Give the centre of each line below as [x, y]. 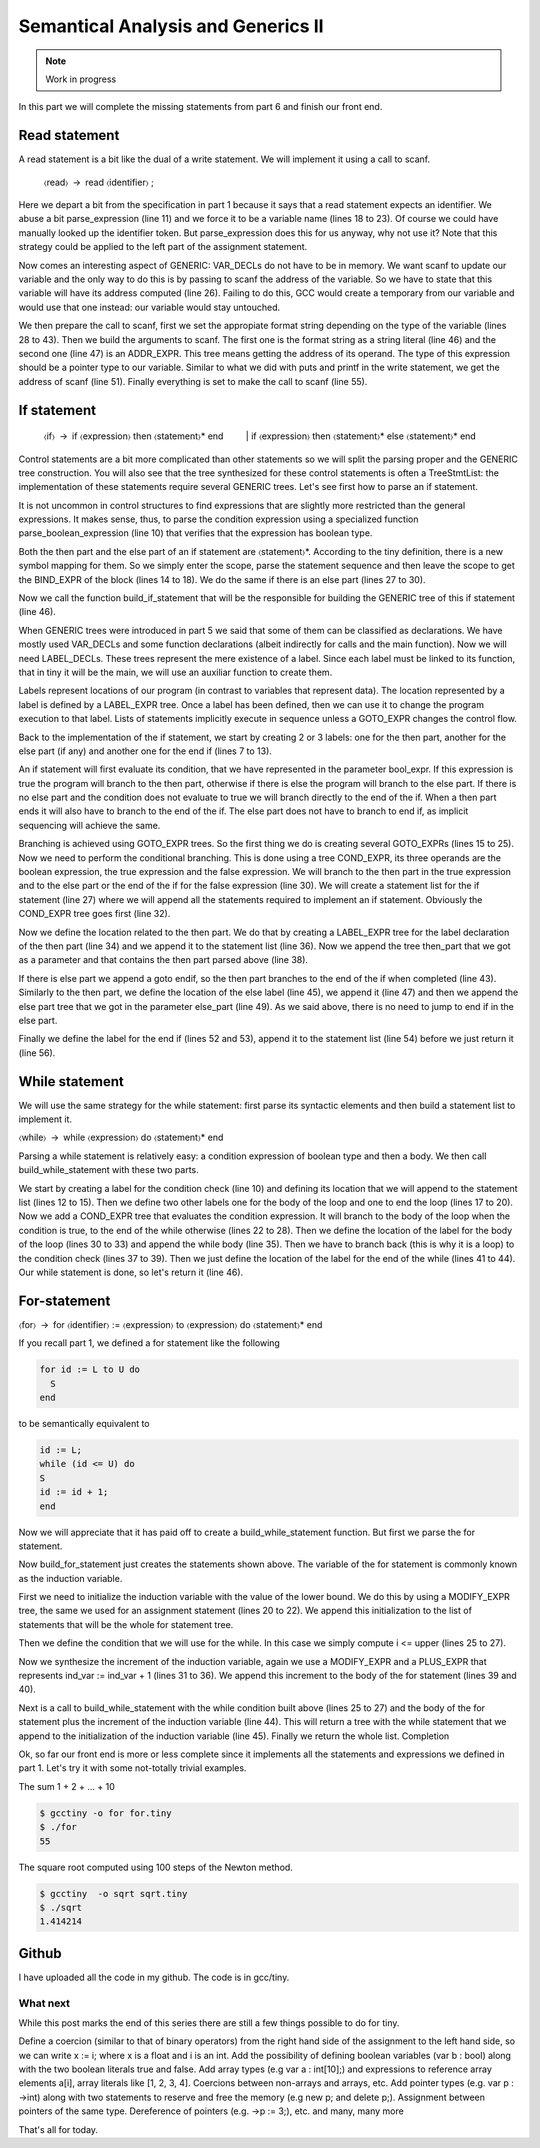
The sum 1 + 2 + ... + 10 [66, 1786]
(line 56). [37, 1052]
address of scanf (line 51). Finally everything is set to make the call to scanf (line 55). [193, 381]
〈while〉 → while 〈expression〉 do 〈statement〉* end [121, 1137]
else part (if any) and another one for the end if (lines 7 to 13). [145, 751]
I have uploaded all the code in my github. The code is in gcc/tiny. [154, 1977]
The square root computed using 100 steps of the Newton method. [156, 1867]
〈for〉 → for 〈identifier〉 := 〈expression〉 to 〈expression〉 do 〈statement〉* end [170, 1324]
